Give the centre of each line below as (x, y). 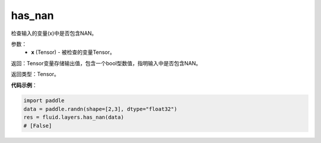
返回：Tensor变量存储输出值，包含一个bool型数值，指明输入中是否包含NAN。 (106, 63)
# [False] (38, 125)
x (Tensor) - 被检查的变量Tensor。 (73, 52)
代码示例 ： (24, 85)
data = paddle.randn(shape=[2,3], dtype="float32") (100, 109)
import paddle (44, 101)
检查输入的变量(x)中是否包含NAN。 (54, 33)
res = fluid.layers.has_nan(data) (74, 117)
